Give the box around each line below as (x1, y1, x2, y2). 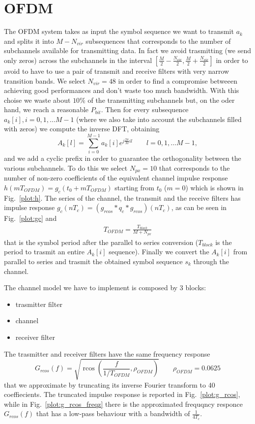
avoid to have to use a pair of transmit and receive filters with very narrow (4, 65, 229, 76)
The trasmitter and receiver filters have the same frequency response (4, 348, 210, 359)
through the (193, 256, 229, 266)
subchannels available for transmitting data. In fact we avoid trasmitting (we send (4, 45, 251, 56)
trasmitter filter (15, 299, 62, 309)
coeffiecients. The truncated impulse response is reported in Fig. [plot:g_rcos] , (4, 389, 240, 399)
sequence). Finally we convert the (109, 246, 209, 257)
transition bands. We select (4, 75, 85, 86)
